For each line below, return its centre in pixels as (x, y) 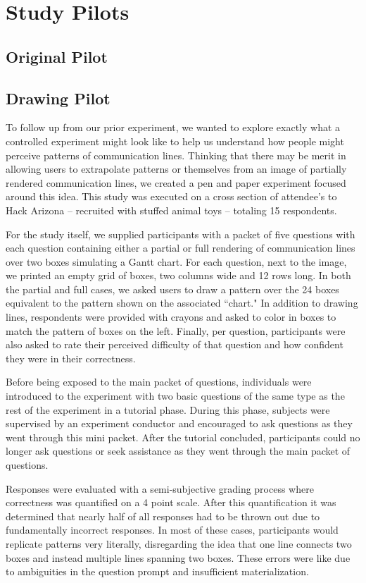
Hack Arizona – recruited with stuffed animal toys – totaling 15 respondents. (171, 210)
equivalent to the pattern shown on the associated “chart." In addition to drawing (182, 303)
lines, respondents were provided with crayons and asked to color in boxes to (171, 317)
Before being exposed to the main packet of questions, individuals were (159, 382)
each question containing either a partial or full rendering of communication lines (181, 248)
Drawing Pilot (58, 98)
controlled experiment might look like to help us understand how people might (175, 141)
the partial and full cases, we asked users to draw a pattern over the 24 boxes (172, 289)
